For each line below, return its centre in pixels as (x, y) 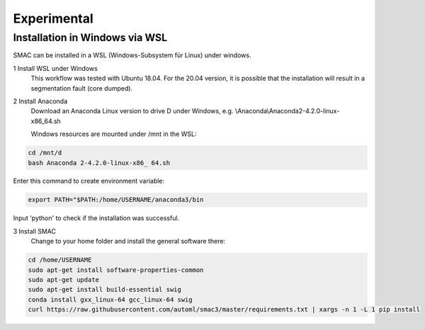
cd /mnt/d (45, 153)
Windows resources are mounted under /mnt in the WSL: (114, 134)
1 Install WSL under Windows (56, 68)
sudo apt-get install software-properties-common (116, 270)
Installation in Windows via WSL (90, 38)
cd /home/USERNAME (60, 260)
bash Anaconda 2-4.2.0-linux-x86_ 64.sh (99, 163)
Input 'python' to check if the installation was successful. (96, 218)
